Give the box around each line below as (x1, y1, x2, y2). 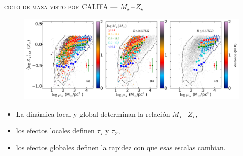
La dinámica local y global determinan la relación (16, 108, 170, 119)
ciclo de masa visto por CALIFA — (4, 1, 118, 11)
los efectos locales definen (16, 125, 95, 136)
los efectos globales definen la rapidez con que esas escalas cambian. (16, 142, 226, 153)
